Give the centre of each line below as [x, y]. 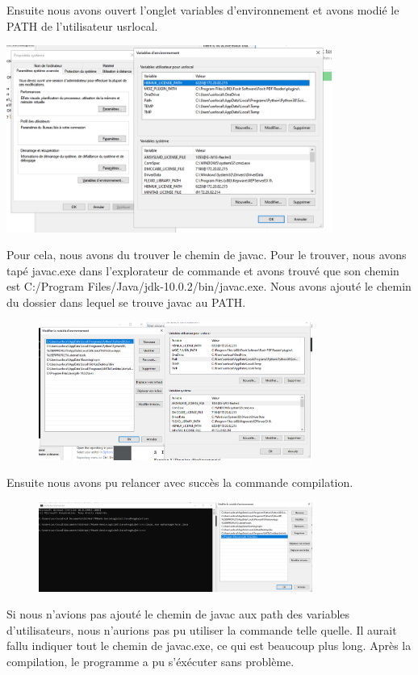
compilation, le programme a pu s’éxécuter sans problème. [150, 661]
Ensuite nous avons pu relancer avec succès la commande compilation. [180, 482]
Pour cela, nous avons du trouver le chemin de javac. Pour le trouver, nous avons [207, 255]
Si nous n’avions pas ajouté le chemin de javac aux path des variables [178, 614]
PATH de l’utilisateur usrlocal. [82, 25]
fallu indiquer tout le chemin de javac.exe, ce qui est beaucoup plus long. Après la [209, 646]
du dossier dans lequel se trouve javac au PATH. [126, 302]
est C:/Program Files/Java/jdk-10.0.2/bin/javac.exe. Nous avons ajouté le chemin [209, 286]
